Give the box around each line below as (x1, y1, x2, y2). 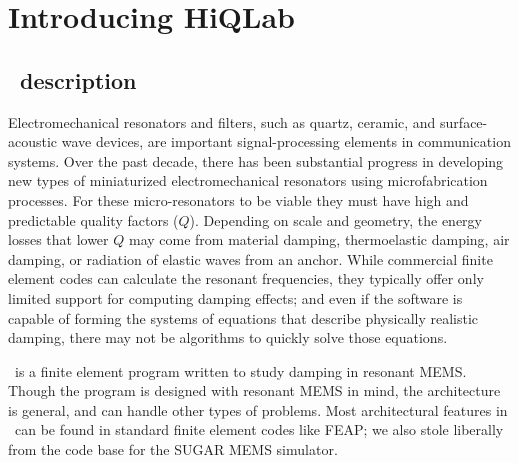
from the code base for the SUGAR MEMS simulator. (8, 439, 338, 460)
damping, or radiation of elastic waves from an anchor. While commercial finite (8, 248, 493, 269)
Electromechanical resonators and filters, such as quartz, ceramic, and (8, 111, 436, 132)
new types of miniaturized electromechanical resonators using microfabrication (8, 170, 488, 191)
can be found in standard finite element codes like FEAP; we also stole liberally (14, 419, 504, 440)
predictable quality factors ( (8, 209, 179, 230)
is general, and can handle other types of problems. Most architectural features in (8, 399, 508, 420)
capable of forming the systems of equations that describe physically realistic (8, 307, 479, 328)
